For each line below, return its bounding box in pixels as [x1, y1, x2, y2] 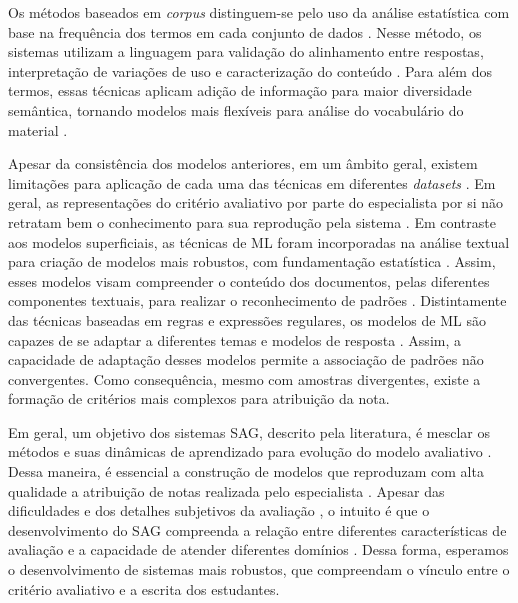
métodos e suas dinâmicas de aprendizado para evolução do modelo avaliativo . [8, 441, 492, 462]
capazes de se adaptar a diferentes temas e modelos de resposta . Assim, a [8, 329, 461, 350]
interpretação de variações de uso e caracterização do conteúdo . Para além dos [8, 60, 492, 81]
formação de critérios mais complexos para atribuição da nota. [8, 388, 390, 409]
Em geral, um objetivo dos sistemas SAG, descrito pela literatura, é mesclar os [8, 421, 491, 442]
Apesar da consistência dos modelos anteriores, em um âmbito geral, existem [8, 153, 478, 174]
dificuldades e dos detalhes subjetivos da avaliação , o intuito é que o [8, 500, 430, 521]
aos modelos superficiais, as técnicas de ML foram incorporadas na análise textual [8, 231, 510, 252]
